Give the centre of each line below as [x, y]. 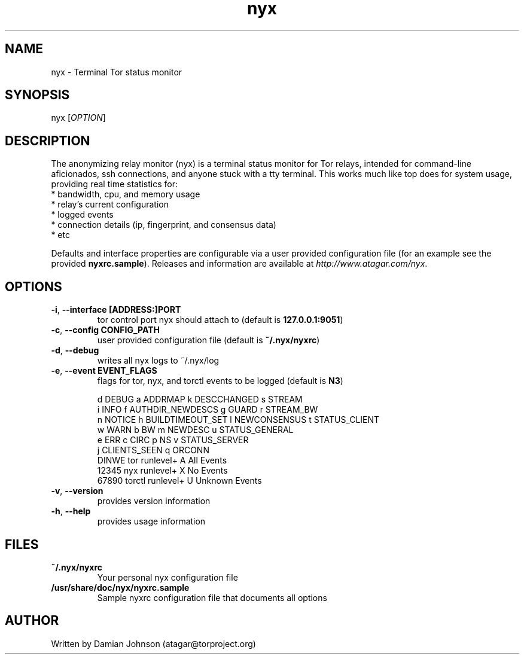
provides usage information [151, 521]
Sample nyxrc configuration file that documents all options [212, 597]
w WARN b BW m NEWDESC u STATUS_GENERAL [195, 430]
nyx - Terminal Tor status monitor [117, 72]
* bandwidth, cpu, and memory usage [126, 194]
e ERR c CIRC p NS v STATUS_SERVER [173, 440]
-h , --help [71, 511]
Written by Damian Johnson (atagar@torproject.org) [153, 643]
